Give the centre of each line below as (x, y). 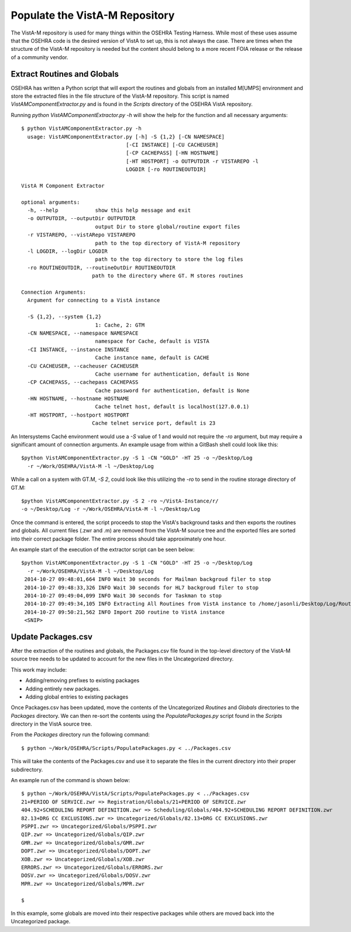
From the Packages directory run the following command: (80, 735)
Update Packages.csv (52, 637)
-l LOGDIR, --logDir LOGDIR (68, 251)
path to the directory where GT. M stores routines (167, 276)
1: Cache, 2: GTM (120, 325)
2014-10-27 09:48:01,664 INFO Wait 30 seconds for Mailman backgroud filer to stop (148, 580)
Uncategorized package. (41, 921)
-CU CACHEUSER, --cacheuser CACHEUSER (83, 366)
